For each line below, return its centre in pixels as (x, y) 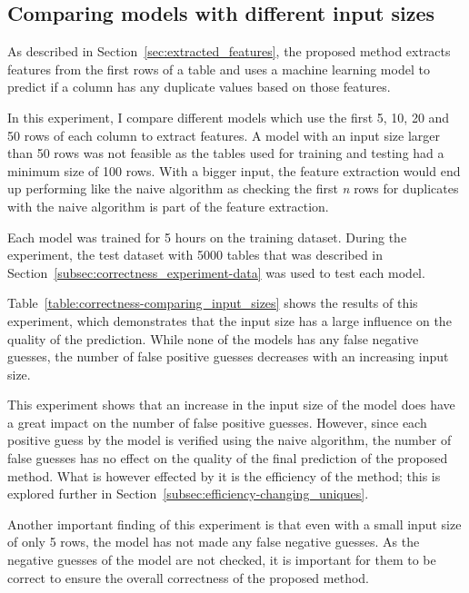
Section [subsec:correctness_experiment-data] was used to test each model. (216, 272)
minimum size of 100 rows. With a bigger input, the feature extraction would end (234, 170)
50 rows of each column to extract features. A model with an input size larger (224, 135)
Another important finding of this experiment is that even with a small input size (234, 524)
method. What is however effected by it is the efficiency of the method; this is (224, 475)
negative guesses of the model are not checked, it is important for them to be (222, 560)
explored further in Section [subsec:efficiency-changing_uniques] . (188, 494)
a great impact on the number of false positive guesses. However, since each (217, 422)
